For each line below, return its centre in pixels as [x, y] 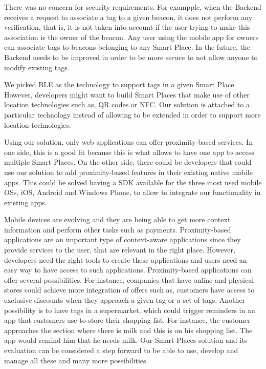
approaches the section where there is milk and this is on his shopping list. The [128, 330]
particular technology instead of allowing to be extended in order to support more [132, 114]
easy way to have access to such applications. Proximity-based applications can [128, 270]
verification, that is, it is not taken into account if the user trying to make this [127, 27]
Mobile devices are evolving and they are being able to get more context [117, 219]
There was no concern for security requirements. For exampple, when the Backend [133, 7]
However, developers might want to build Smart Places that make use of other [127, 94]
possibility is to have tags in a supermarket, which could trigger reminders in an [130, 310]
